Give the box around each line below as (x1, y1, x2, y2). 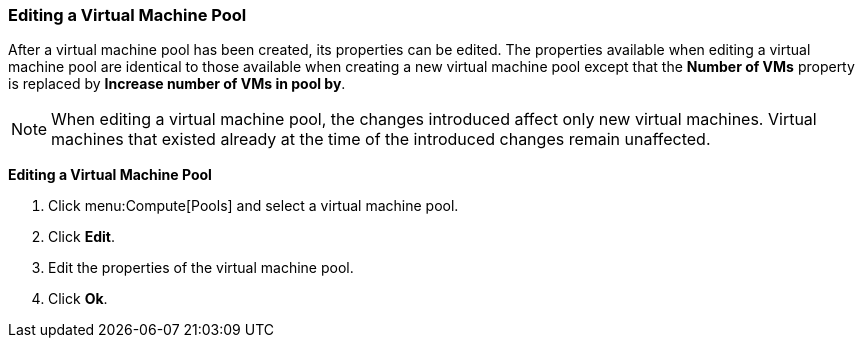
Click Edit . (48, 228, 115, 246)
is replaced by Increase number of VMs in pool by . (8, 75, 346, 93)
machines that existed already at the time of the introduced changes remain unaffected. (51, 129, 711, 150)
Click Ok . (48, 290, 108, 308)
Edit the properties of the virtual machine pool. (48, 259, 354, 277)
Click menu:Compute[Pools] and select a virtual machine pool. (48, 197, 459, 215)
